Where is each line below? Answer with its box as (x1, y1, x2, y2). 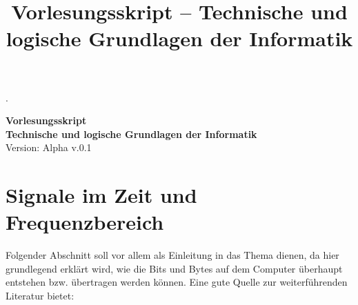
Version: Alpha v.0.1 (6, 140, 92, 155)
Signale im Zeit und (6, 181, 197, 209)
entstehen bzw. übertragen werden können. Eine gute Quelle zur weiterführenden (6, 275, 348, 289)
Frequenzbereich (6, 208, 164, 236)
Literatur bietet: (6, 288, 74, 303)
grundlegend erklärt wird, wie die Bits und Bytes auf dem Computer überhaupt (6, 261, 343, 275)
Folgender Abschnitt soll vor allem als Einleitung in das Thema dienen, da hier (6, 248, 339, 262)
